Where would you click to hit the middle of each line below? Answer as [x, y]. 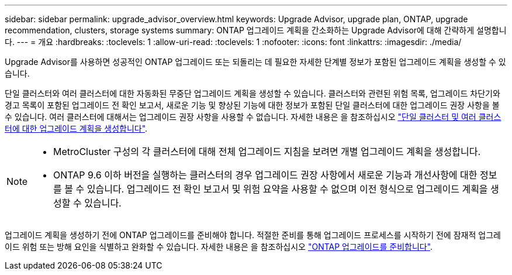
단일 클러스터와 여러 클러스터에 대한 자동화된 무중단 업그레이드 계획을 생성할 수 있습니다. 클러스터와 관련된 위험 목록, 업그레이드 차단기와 [252, 93]
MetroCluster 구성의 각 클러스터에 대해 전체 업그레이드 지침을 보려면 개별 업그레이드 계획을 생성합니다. [267, 152]
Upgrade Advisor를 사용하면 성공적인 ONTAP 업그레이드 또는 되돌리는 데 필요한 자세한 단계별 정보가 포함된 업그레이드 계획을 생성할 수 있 [255, 62]
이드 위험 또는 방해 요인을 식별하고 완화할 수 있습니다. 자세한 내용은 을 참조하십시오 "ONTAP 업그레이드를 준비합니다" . [219, 247]
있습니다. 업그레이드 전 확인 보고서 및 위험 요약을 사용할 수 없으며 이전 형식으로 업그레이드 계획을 [287, 189]
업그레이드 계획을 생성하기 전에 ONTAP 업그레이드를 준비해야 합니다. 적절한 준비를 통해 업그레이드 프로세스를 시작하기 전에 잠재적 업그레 [253, 235]
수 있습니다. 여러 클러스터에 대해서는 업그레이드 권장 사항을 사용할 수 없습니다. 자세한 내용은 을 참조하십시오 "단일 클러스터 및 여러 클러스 [253, 117]
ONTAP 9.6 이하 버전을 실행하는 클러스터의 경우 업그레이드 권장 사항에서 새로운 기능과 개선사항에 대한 [265, 175]
